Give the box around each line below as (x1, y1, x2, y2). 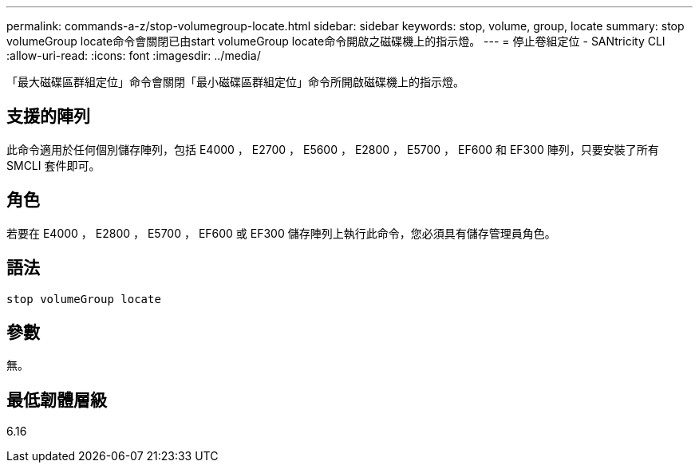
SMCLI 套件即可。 (6, 158, 101, 172)
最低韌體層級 (6, 389, 107, 410)
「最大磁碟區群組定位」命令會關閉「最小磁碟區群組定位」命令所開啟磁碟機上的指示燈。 (6, 75, 464, 89)
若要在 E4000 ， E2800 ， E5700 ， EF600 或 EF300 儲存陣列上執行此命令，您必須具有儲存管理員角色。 (6, 226, 556, 240)
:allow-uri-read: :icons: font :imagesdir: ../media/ (6, 49, 261, 62)
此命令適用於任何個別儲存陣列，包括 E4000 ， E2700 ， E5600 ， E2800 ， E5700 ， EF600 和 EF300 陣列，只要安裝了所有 (6, 142, 659, 156)
